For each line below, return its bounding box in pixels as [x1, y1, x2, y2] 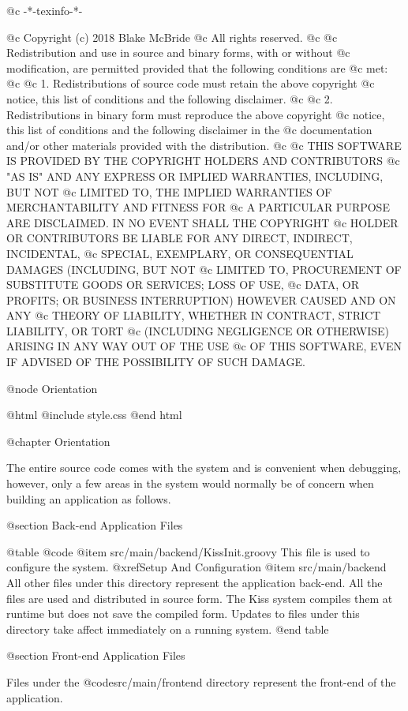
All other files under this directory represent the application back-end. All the [6, 574, 383, 590]
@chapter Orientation [6, 432, 110, 449]
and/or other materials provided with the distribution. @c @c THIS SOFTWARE [6, 137, 402, 153]
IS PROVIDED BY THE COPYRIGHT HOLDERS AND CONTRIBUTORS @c [6, 152, 400, 169]
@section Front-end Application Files [6, 647, 185, 664]
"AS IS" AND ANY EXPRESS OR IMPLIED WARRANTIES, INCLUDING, [6, 167, 384, 184]
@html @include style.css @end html [6, 406, 182, 423]
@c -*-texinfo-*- [6, 2, 83, 18]
